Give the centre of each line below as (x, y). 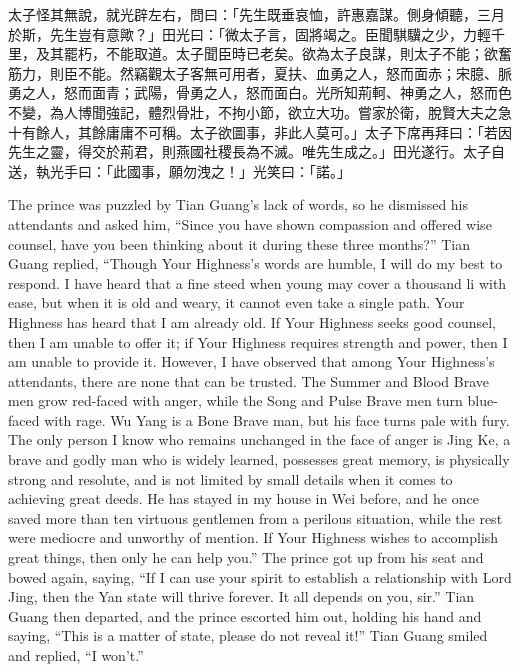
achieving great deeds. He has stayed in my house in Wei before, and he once (243, 498)
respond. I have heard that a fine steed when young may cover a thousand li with (257, 282)
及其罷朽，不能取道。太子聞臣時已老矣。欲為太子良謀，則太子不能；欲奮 (273, 53)
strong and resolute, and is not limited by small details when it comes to (230, 478)
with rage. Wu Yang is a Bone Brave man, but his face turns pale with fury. (277, 419)
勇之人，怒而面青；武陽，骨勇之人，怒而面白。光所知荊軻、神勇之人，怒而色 (260, 92)
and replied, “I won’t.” (76, 655)
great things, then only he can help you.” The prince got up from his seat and (246, 557)
